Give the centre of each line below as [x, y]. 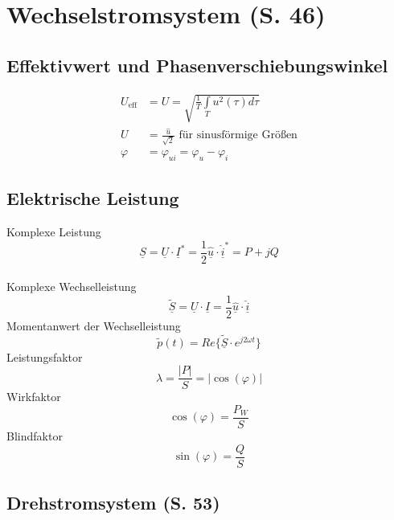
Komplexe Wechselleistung [72, 287]
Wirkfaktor [34, 397]
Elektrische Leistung [93, 198]
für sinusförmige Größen [238, 135]
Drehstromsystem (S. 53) [113, 503]
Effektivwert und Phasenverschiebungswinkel [197, 65]
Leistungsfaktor [45, 356]
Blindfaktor [35, 436]
